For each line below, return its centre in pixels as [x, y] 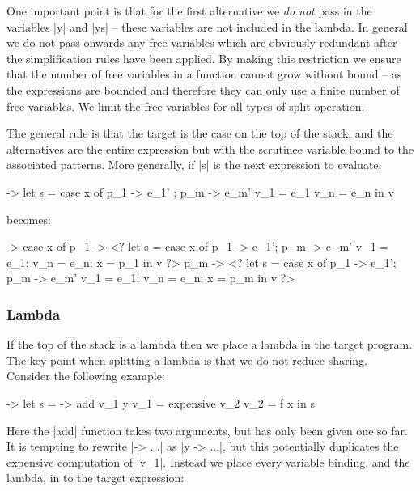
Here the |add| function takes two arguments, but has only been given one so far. [207, 430]
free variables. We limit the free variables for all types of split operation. [186, 106]
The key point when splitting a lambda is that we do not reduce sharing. [187, 360]
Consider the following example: [86, 376]
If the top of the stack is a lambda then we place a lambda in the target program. [210, 344]
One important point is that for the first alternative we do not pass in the [189, 11]
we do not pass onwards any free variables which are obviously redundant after [202, 42]
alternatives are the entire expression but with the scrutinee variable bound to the [210, 148]
